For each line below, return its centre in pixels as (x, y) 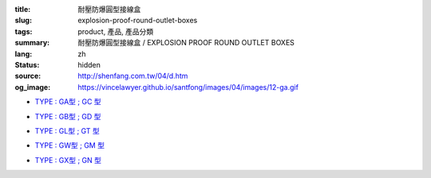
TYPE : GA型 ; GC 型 (68, 102)
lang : (24, 54)
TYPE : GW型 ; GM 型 (70, 145)
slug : (23, 21)
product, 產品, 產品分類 (116, 31)
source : (28, 76)
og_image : (33, 87)
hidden (89, 64)
